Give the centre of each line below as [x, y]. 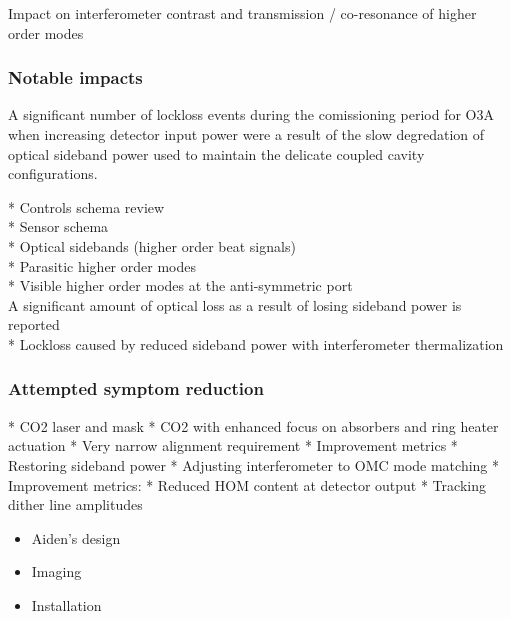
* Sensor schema [58, 226]
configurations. [53, 173]
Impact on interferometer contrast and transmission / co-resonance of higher [242, 13]
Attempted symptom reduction [136, 388]
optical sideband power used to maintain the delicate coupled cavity [216, 153]
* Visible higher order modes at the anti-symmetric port [180, 285]
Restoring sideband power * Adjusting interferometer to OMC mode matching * [254, 464]
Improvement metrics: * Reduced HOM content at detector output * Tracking [247, 484]
